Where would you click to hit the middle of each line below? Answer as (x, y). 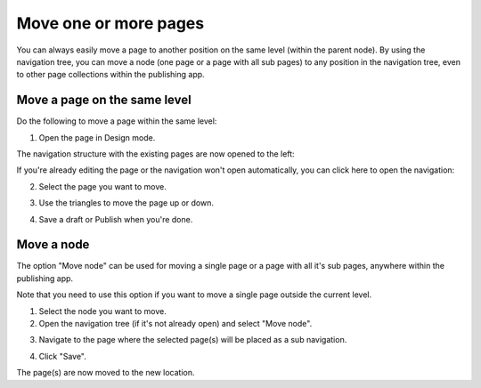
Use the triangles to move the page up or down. (126, 203)
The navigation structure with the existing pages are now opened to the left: (155, 154)
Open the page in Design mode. (97, 137)
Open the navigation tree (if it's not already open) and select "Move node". (175, 324)
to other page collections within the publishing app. (110, 75)
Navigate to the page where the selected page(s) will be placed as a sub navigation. (193, 340)
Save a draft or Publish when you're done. (116, 219)
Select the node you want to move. (102, 311)
